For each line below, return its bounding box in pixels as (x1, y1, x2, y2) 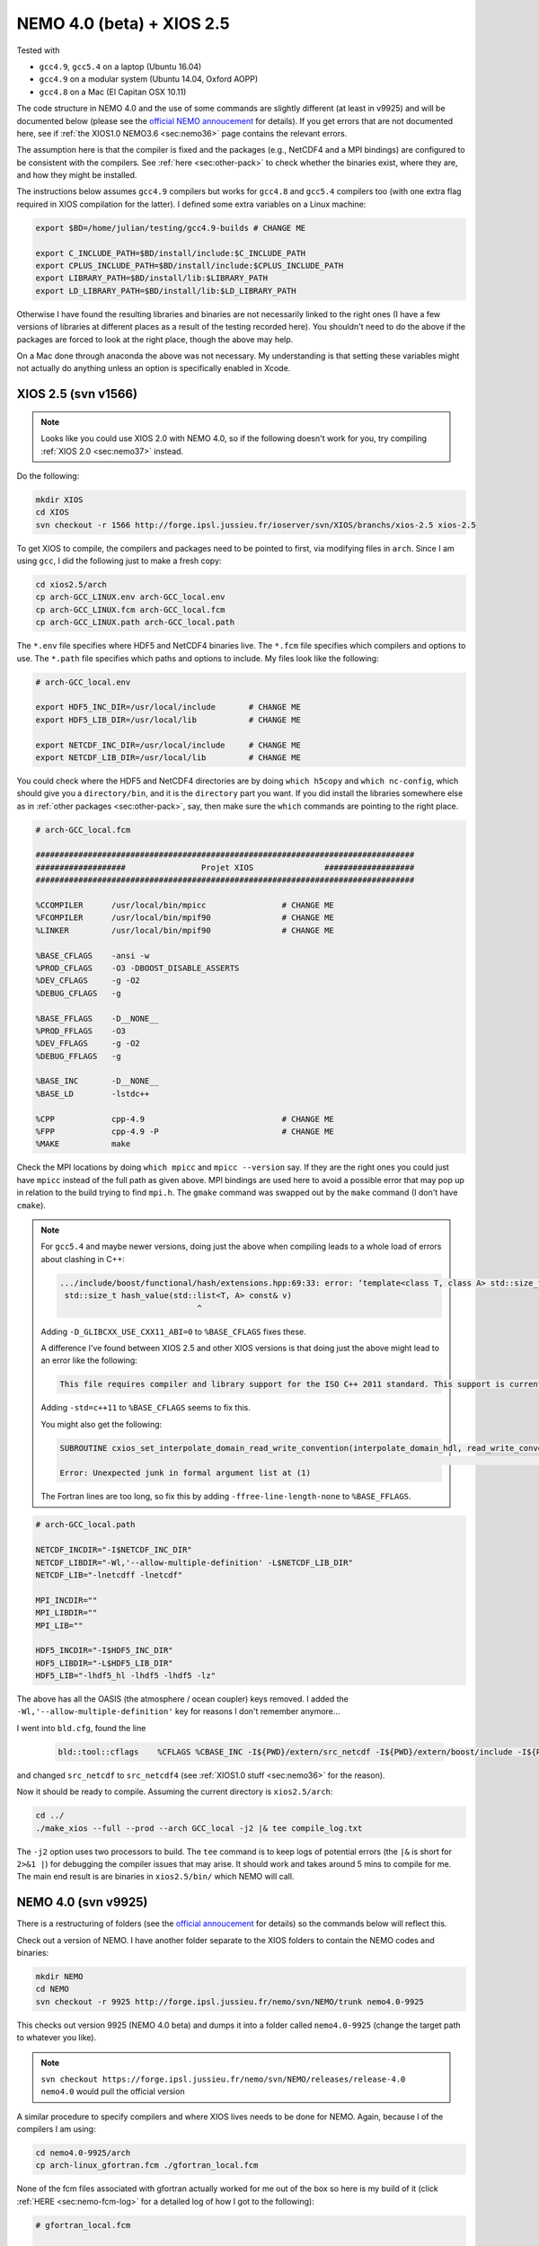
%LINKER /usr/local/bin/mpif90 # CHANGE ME (35, 925, 334, 935)
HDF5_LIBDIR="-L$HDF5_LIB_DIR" (35, 1658, 174, 1668)
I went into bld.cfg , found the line (16, 1722, 146, 1733)
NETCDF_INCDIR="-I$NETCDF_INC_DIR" (35, 1545, 192, 1555)
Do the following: (16, 470, 80, 481)
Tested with (16, 45, 60, 56)
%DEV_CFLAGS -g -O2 (35, 976, 141, 986)
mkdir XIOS (35, 494, 84, 505)
